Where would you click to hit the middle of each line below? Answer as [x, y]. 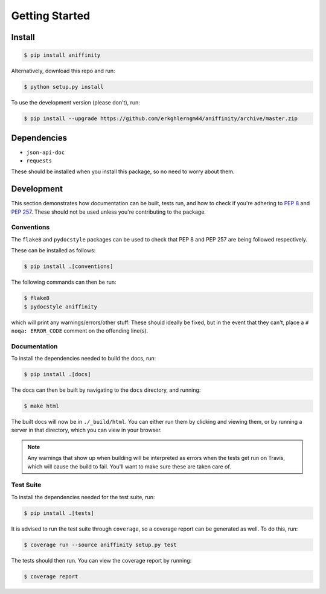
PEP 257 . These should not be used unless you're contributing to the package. [109, 212]
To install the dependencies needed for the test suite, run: [83, 497]
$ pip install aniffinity [62, 55]
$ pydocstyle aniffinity [61, 307]
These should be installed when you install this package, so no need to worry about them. [123, 171]
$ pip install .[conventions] [69, 267]
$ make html [42, 406]
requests [39, 161]
